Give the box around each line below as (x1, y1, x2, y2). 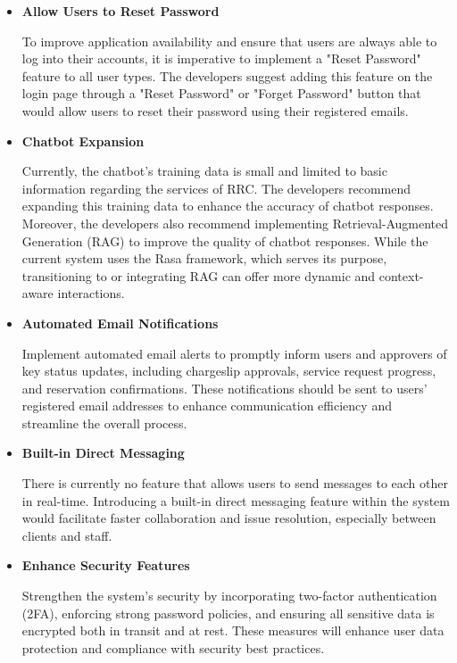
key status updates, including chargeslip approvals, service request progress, (21, 361, 436, 380)
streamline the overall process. (21, 413, 187, 432)
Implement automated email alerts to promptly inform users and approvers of (21, 344, 447, 362)
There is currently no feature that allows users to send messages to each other (21, 474, 448, 493)
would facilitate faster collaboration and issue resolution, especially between (21, 509, 436, 527)
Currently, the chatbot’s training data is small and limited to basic (21, 162, 387, 180)
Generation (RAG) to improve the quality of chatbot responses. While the (21, 231, 428, 250)
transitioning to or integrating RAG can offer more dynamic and (21, 266, 376, 285)
